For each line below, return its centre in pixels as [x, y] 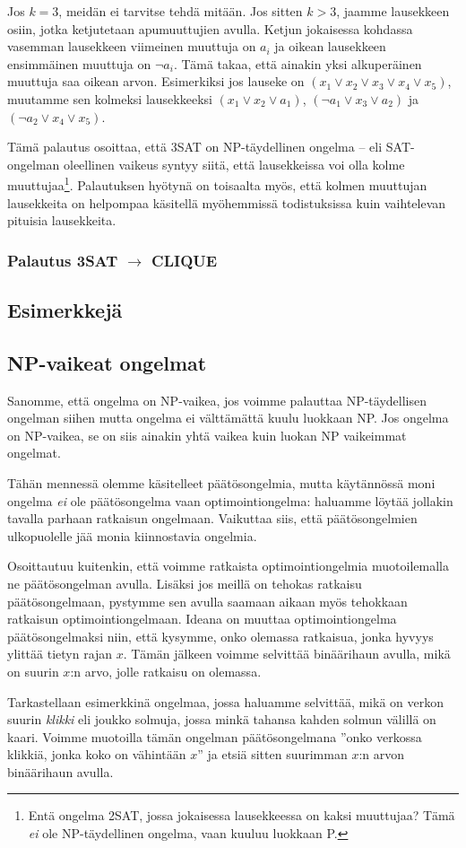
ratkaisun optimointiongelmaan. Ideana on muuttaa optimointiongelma [202, 619]
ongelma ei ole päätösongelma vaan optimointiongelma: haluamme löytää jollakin [230, 500]
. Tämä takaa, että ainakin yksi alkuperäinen [298, 63]
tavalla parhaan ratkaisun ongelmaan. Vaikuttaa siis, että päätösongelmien [212, 518]
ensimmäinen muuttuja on [79, 63]
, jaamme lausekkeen [393, 11]
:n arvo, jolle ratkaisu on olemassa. [166, 671]
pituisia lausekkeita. [62, 220]
